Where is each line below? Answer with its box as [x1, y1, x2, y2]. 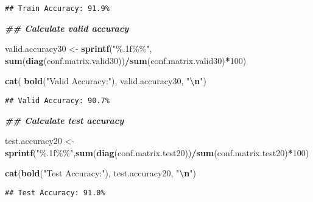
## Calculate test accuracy [5, 114, 124, 126]
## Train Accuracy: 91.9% [5, 4, 110, 13]
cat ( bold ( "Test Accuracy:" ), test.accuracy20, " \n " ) [5, 167, 196, 179]
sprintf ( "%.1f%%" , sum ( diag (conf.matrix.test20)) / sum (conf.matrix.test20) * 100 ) [5, 146, 309, 159]
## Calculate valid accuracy [5, 21, 129, 34]
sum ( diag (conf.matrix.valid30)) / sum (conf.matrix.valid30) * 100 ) [5, 54, 247, 67]
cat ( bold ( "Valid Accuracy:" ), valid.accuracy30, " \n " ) [5, 74, 206, 87]
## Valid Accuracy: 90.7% [5, 96, 110, 106]
